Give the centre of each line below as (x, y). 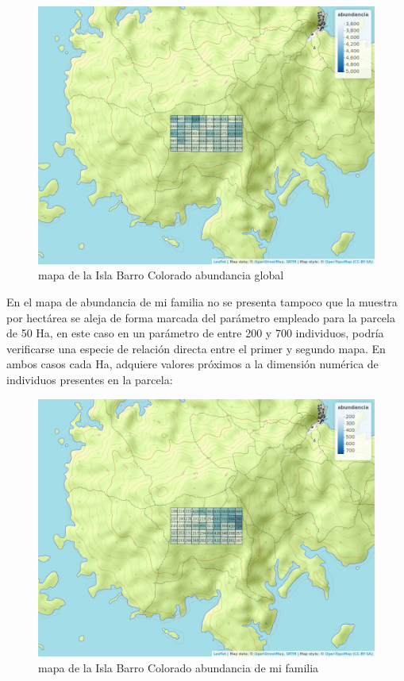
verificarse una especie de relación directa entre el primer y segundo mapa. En (196, 348)
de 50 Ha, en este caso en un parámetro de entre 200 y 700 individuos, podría (195, 333)
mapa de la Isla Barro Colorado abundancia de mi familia (179, 668)
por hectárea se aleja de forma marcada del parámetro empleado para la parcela (201, 317)
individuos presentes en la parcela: (90, 379)
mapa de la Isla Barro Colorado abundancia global (161, 275)
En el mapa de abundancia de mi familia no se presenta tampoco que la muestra (202, 302)
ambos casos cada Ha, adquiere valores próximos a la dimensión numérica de (192, 364)
